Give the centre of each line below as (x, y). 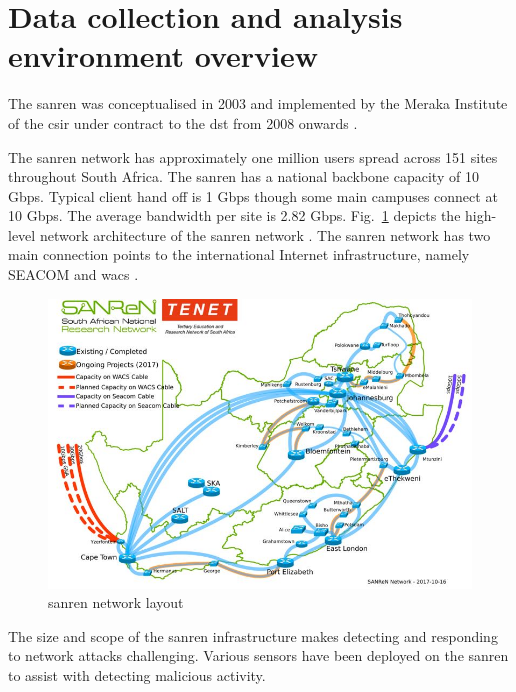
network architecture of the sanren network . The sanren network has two (265, 234)
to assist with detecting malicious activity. (137, 675)
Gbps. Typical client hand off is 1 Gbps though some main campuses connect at (253, 195)
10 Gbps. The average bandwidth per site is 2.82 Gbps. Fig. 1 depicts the (234, 215)
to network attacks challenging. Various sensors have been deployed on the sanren (258, 655)
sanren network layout (116, 602)
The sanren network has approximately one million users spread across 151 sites (253, 156)
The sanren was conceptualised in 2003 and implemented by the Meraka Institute (258, 103)
